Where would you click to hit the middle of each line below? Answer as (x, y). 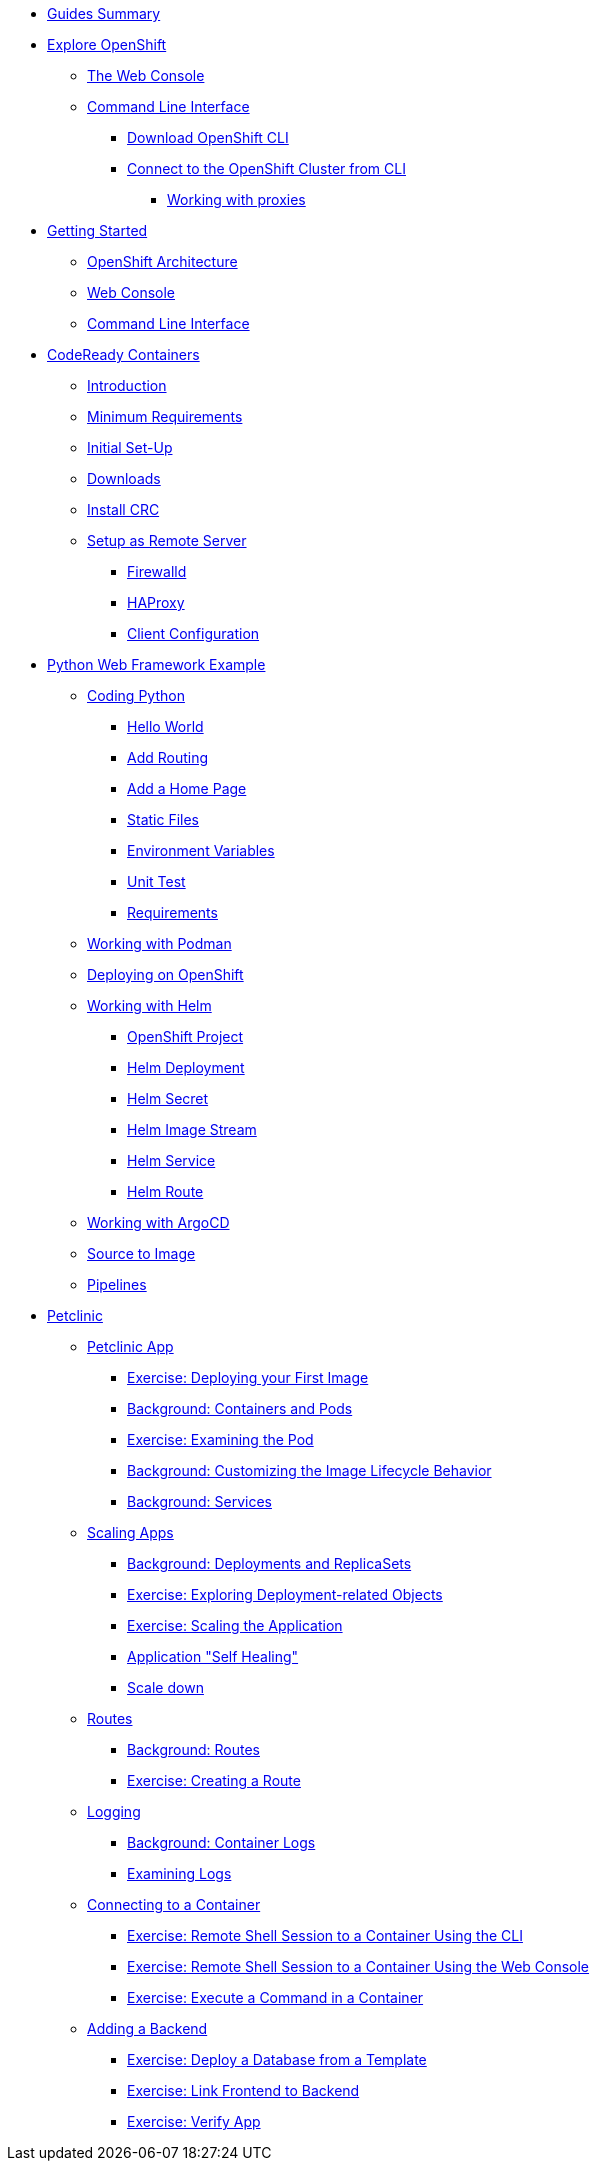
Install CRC (123, 509)
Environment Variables (201, 850)
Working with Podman (159, 943)
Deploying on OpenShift (165, 974)
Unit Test (156, 881)
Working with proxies (236, 199)
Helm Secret (168, 1098)
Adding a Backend (147, 2028)
